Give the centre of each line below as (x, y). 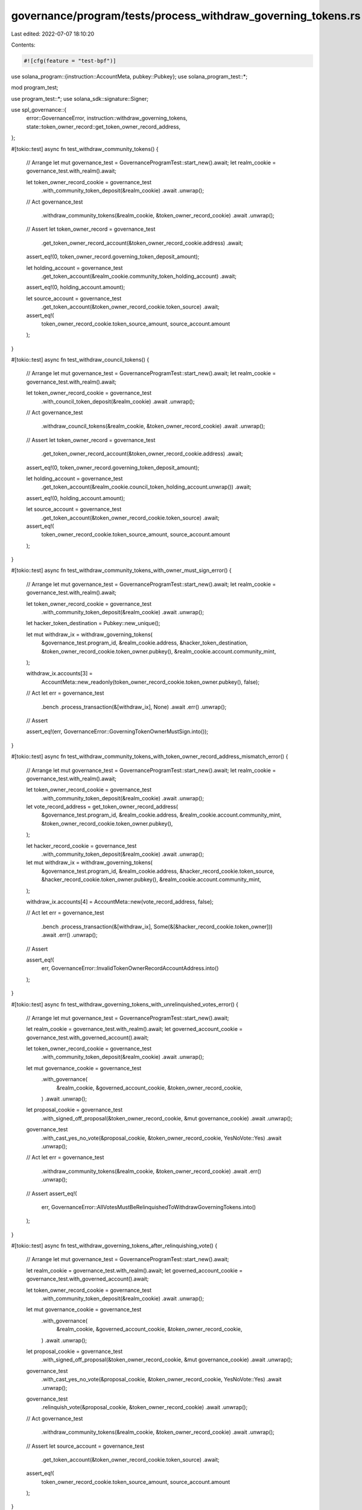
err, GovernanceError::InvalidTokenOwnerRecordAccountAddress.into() (130, 968)
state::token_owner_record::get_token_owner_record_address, (103, 126)
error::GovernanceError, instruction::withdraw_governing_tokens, (107, 118)
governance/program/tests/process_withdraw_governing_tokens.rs (186, 16)
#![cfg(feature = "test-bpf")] (70, 61)
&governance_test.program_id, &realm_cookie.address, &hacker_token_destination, (144, 643)
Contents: (23, 45)
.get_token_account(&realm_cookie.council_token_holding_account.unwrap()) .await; (146, 487)
